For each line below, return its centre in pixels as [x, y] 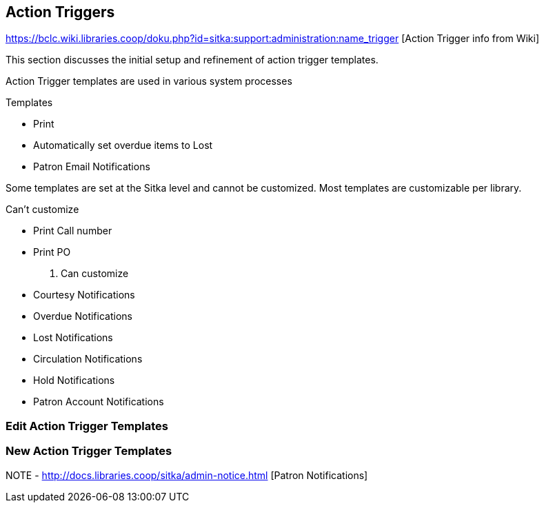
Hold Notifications [74, 380]
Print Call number [73, 231]
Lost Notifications [73, 338]
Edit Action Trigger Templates [87, 426]
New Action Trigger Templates [89, 451]
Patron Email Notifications [92, 167]
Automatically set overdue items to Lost [123, 145]
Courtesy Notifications [84, 295]
